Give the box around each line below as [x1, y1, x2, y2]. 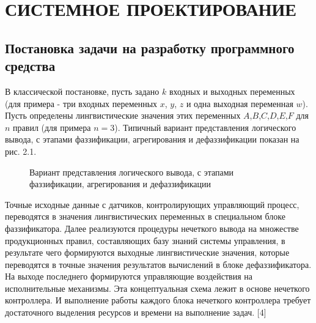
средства [5, 56, 56, 75]
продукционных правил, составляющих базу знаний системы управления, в [5, 234, 285, 247]
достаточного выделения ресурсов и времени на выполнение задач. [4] [5, 306, 266, 319]
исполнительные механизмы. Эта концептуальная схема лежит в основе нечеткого [5, 281, 310, 294]
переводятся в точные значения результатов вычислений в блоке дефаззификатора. [5, 258, 312, 270]
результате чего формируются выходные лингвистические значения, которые [5, 246, 290, 259]
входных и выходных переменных [169, 84, 295, 97]
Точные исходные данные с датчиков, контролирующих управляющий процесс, [5, 198, 299, 210]
